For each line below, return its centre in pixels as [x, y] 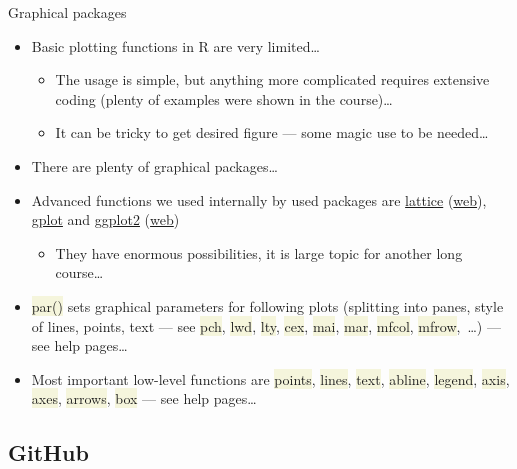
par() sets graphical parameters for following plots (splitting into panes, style [267, 305]
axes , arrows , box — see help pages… [144, 398]
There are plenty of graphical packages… [154, 165]
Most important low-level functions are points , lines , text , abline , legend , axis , [270, 378]
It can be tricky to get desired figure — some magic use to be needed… [272, 132]
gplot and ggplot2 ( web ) [105, 219]
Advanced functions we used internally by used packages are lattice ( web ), [259, 199]
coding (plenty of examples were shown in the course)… [224, 98]
